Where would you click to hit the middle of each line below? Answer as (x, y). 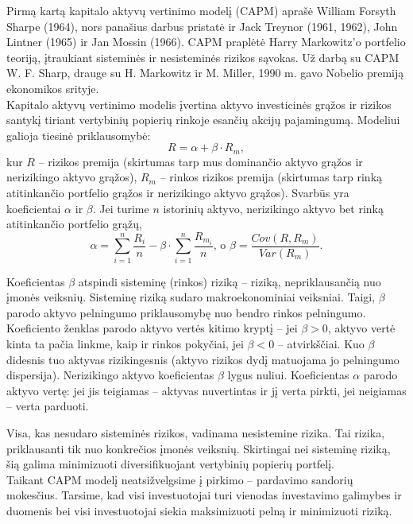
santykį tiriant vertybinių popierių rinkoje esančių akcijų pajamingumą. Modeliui (203, 120)
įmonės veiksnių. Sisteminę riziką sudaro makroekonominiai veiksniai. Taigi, (191, 297)
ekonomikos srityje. (53, 88)
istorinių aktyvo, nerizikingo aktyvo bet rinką (273, 208)
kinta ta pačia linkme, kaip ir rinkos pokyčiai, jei (125, 344)
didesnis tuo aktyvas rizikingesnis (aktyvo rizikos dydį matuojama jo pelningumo (203, 359)
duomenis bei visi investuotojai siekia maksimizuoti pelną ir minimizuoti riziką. (199, 510)
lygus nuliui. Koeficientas (288, 375)
